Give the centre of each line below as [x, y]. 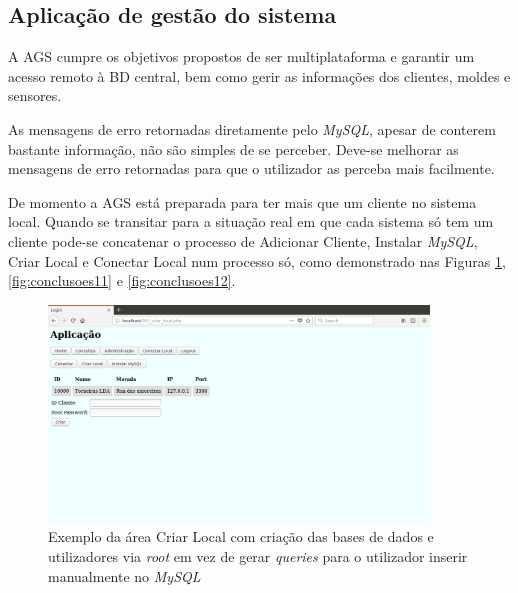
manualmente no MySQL [124, 575]
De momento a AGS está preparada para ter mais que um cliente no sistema [242, 201]
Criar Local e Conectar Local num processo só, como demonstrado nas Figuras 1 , [257, 260]
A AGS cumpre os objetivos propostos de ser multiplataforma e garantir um [241, 56]
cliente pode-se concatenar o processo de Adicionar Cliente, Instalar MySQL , [243, 240]
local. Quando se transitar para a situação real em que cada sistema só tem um [251, 221]
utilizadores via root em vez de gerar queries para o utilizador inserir [258, 555]
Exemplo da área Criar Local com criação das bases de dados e [241, 536]
